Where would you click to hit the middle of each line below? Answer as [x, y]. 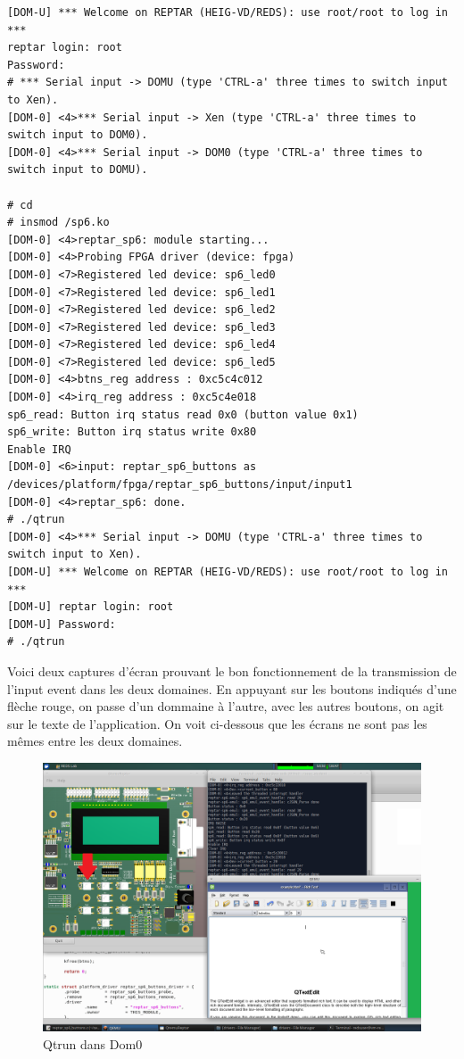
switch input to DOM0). [78, 135]
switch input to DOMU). [78, 170]
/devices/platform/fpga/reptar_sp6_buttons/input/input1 [180, 485]
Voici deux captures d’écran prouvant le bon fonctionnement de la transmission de [232, 670]
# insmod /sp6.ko [58, 223]
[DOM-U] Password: [62, 624]
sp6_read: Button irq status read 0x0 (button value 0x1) [183, 414]
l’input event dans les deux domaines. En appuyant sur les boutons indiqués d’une [232, 688]
